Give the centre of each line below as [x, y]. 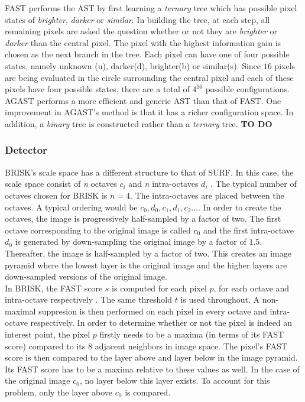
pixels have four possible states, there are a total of [97, 89]
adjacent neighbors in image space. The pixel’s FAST [191, 346]
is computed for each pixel [159, 288]
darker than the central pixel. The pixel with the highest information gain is [143, 42]
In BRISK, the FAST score [54, 288]
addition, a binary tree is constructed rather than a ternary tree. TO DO [139, 123]
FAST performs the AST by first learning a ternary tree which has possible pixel [151, 8]
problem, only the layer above [59, 392]
